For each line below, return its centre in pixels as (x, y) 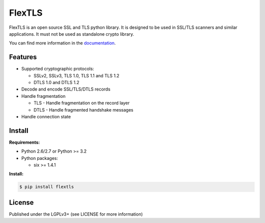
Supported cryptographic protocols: (58, 69)
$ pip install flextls (47, 187)
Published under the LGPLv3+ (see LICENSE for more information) (76, 214)
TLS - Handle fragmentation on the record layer (82, 103)
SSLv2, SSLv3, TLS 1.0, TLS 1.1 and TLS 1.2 (77, 75)
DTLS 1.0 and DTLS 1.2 (56, 83)
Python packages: (40, 158)
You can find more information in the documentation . (63, 43)
